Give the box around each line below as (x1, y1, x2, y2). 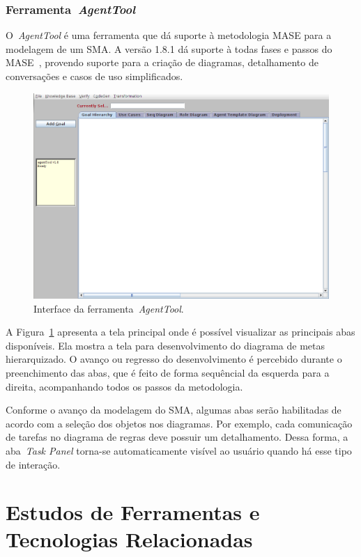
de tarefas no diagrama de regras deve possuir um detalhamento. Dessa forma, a (6, 430, 348, 444)
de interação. (6, 457, 61, 471)
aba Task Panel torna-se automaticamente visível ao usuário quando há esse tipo (6, 443, 352, 457)
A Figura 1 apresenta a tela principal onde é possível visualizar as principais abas (6, 324, 355, 339)
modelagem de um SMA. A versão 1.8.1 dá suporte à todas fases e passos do (6, 41, 332, 56)
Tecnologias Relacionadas (6, 525, 253, 554)
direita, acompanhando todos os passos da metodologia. (6, 379, 243, 393)
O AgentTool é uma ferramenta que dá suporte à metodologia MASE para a (6, 28, 332, 42)
